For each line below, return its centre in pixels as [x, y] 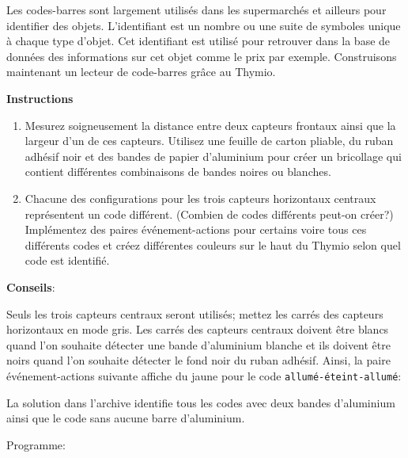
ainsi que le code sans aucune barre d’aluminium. [126, 418]
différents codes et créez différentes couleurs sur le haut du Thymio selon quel [213, 244]
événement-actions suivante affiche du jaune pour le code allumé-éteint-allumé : [204, 375]
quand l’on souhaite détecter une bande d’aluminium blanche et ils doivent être [198, 344]
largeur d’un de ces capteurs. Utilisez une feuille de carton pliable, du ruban [209, 141]
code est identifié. [67, 260]
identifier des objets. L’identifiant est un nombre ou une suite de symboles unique [204, 25]
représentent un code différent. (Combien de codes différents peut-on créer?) [209, 214]
